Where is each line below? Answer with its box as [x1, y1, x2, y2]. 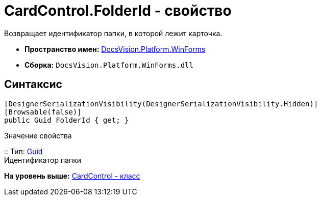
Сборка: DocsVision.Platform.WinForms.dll [24, 60, 193, 69]
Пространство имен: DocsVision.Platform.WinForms [24, 44, 206, 53]
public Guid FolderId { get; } [4, 116, 129, 124]
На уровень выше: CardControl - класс [4, 171, 140, 180]
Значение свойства [4, 131, 72, 140]
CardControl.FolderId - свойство [4, 2, 232, 19]
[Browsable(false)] [4, 107, 82, 116]
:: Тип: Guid [4, 147, 43, 156]
